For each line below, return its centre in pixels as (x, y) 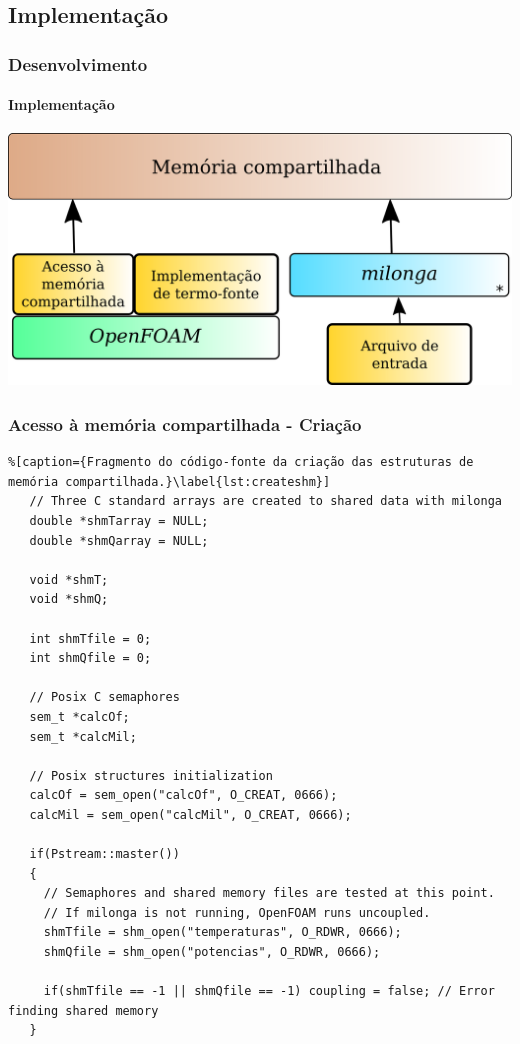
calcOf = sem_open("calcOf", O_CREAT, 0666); (183, 795)
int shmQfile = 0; (90, 658)
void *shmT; (69, 579)
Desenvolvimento (78, 63)
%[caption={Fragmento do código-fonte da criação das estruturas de (241, 462)
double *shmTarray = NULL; (119, 521)
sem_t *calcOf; (79, 716)
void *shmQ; (69, 599)
